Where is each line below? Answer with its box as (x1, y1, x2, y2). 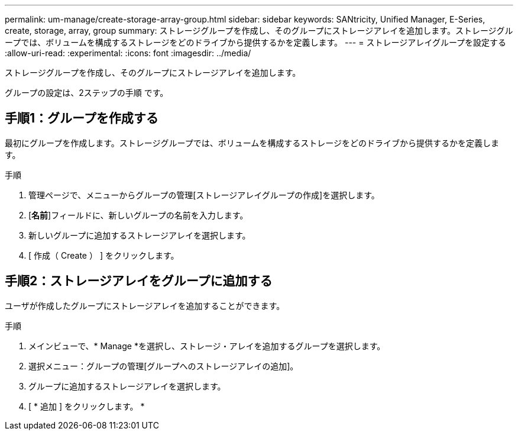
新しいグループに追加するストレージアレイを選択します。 (28, 230, 251, 240)
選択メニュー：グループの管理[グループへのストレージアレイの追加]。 (28, 360, 299, 371)
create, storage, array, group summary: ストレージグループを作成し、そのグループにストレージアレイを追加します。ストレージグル (5, 25, 513, 36)
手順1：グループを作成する (5, 111, 158, 126)
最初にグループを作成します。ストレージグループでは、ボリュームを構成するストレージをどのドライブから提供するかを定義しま (5, 137, 499, 148)
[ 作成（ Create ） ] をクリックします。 (28, 250, 179, 260)
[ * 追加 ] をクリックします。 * (28, 401, 145, 411)
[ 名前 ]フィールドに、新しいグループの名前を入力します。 (28, 210, 248, 220)
